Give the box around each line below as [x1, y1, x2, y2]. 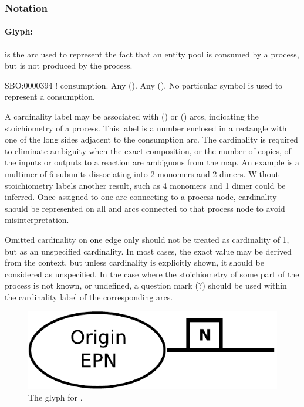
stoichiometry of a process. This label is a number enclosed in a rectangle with [5, 121, 287, 134]
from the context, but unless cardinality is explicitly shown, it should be [5, 256, 264, 269]
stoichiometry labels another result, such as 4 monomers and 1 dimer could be [5, 179, 286, 191]
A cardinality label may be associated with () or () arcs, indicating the [5, 110, 259, 123]
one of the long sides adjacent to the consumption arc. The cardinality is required [5, 133, 298, 145]
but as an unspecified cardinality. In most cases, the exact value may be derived [5, 245, 292, 257]
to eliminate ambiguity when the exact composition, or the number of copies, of [5, 144, 291, 157]
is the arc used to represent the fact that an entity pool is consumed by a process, [5, 48, 299, 60]
